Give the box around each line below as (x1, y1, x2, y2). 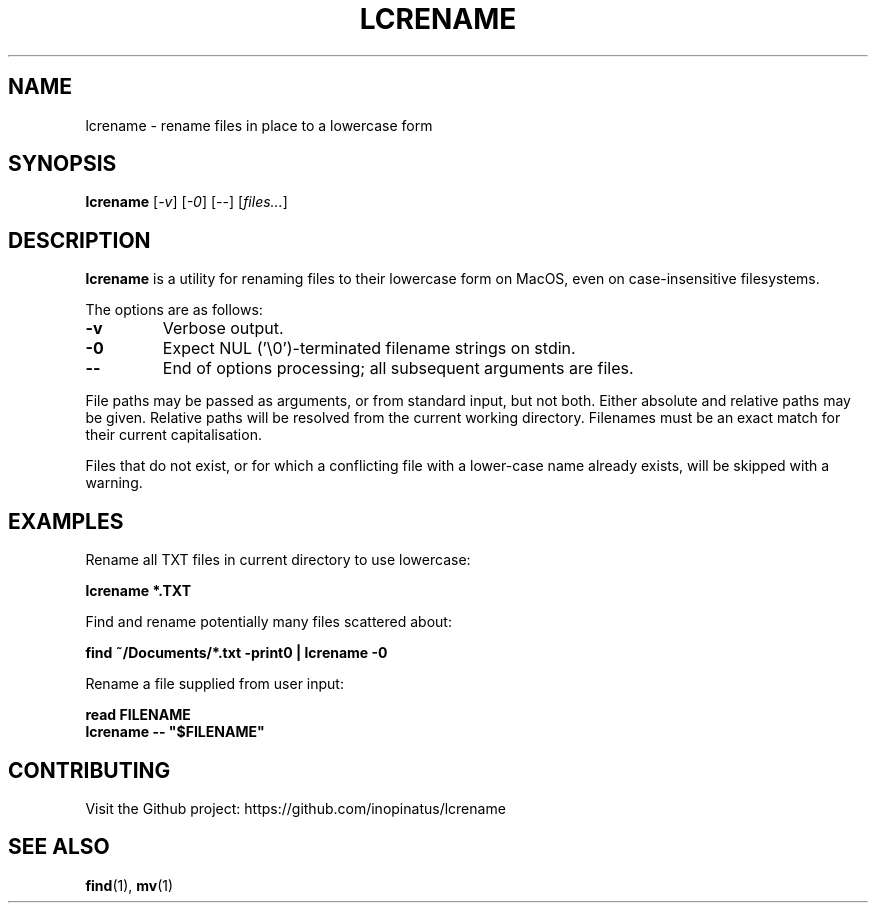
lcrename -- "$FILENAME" (85, 723, 265, 741)
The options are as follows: (85, 301, 263, 319)
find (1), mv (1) (85, 876, 174, 894)
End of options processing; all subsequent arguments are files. (162, 358, 634, 379)
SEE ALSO (8, 834, 110, 860)
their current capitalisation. (85, 426, 262, 444)
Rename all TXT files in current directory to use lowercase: (85, 551, 471, 569)
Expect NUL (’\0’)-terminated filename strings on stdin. (162, 338, 576, 359)
